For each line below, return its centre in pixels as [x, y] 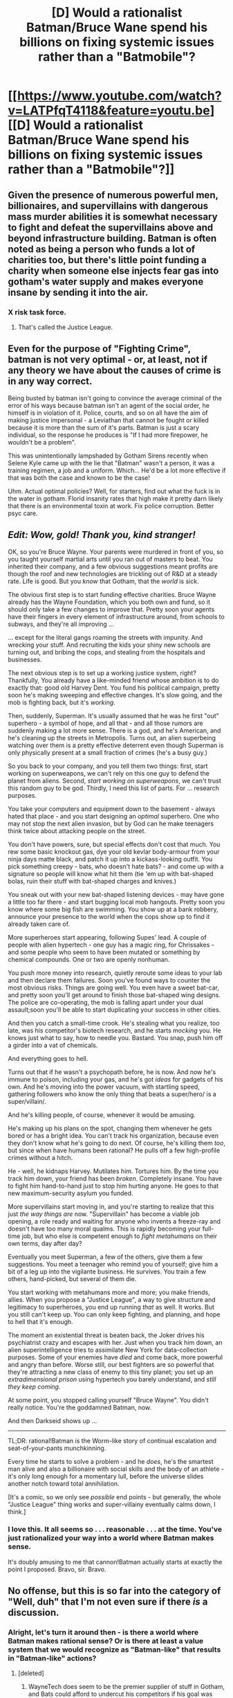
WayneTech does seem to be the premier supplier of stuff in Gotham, [127, 1687]
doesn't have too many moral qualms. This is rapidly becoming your [104, 1228]
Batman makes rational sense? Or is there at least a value [106, 1641]
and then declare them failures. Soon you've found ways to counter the [109, 980]
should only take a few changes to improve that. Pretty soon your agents [111, 609]
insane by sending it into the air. [78, 292]
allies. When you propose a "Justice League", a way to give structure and [112, 1299]
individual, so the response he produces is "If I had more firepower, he [108, 435]
